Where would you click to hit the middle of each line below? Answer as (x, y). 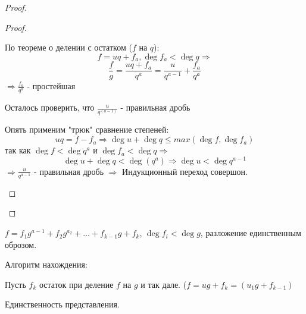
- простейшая (51, 86)
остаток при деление (76, 284)
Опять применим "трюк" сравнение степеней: (87, 129)
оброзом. (21, 244)
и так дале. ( (164, 284)
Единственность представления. (62, 304)
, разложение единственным (251, 233)
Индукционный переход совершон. (185, 171)
